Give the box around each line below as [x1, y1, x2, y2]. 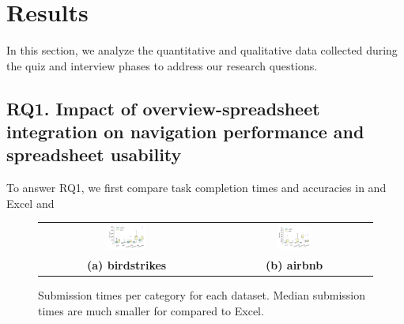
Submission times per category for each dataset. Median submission [38, 287, 366, 303]
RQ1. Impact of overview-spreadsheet [6, 96, 320, 120]
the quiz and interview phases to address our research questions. [6, 57, 318, 73]
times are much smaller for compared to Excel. [38, 302, 264, 318]
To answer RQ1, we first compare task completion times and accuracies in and [6, 179, 387, 196]
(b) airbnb [266, 257, 323, 273]
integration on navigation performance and [6, 119, 364, 144]
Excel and [6, 194, 55, 211]
